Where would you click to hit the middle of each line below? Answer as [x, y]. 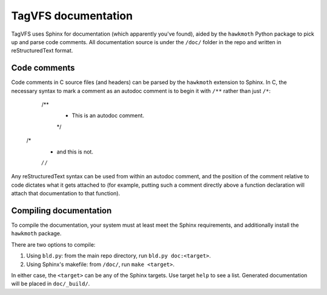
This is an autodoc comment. [108, 115]
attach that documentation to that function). [66, 193]
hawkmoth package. [36, 233]
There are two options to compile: [53, 244]
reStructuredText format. [42, 51]
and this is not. [75, 152]
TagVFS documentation [72, 16]
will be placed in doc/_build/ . [51, 284]
